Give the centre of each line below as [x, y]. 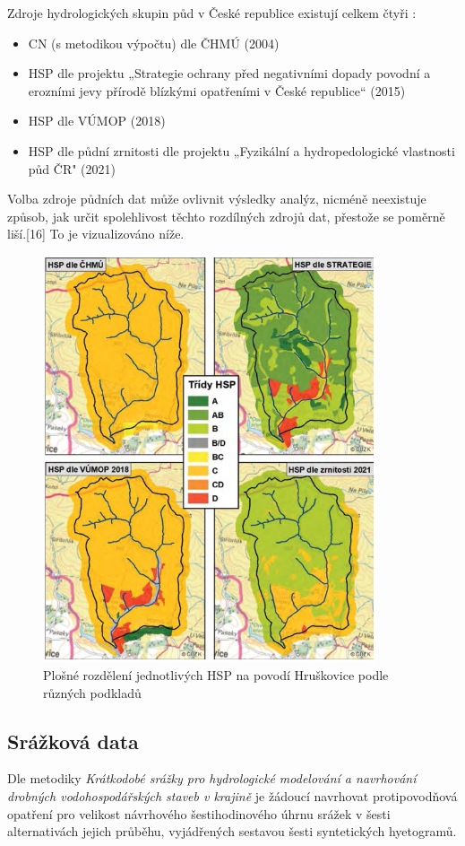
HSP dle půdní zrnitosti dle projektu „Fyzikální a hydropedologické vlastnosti [241, 150]
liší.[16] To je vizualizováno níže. [96, 234]
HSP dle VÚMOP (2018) [97, 121]
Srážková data [73, 741]
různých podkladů [92, 692]
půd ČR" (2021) [72, 168]
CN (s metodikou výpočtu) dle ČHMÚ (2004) [154, 43]
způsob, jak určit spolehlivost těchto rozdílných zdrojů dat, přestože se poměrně [226, 216]
